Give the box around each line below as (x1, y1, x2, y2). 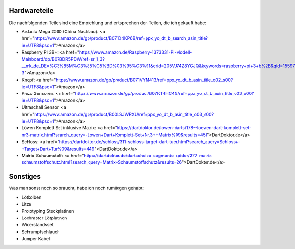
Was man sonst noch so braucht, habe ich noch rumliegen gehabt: (9, 185, 144, 191)
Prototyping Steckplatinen (21, 208, 74, 214)
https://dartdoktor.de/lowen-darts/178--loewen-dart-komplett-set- (117, 125, 252, 131)
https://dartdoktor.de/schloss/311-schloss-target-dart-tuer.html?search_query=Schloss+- (59, 139, 241, 145)
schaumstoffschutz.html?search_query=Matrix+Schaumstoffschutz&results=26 (21, 159, 182, 165)
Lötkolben (21, 194, 42, 200)
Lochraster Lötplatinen (21, 215, 67, 221)
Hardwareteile (9, 6, 54, 15)
